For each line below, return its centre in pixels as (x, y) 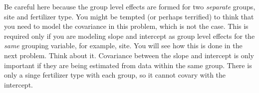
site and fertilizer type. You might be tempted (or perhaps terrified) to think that (129, 16)
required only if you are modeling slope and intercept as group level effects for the (129, 36)
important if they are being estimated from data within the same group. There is (128, 65)
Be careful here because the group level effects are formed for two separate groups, (130, 6)
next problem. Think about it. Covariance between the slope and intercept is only (129, 55)
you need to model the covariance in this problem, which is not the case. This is (126, 26)
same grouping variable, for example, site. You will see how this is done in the (123, 46)
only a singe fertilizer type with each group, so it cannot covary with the (115, 75)
